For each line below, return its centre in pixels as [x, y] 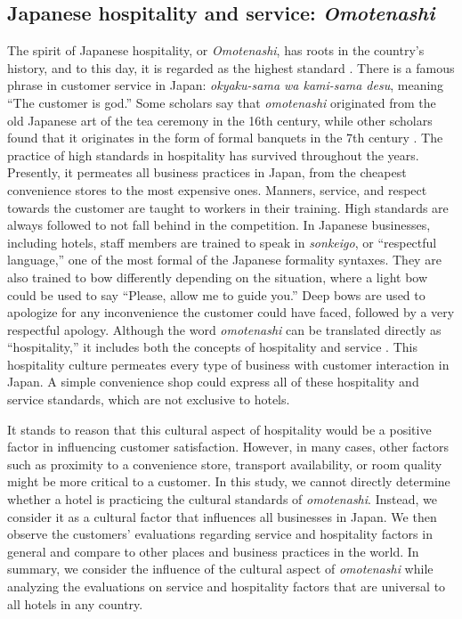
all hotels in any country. [75, 603]
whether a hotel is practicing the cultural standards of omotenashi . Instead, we [222, 499]
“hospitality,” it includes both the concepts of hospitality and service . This [212, 347]
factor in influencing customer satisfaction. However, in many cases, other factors [228, 447]
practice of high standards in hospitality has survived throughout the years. [213, 155]
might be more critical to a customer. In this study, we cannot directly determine [229, 481]
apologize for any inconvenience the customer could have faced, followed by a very [231, 312]
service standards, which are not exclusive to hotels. [149, 399]
